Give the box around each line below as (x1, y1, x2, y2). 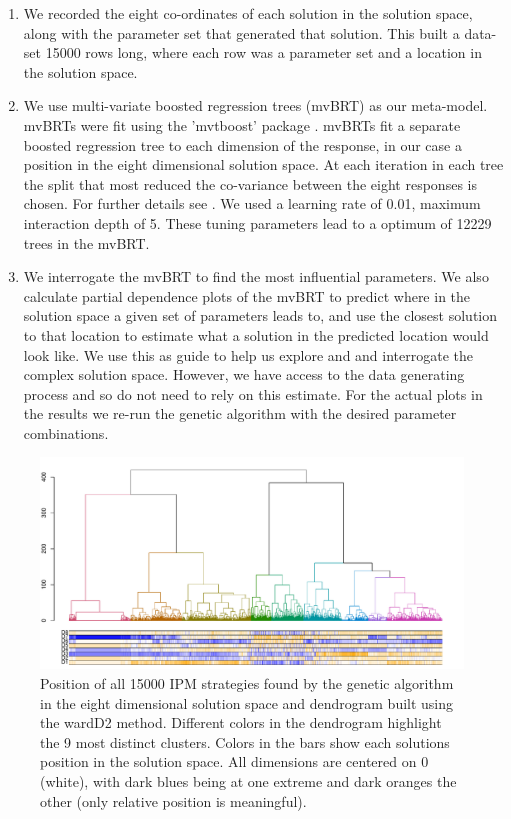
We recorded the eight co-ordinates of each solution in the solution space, (23, 3, 473, 23)
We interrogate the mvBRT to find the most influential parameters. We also (23, 266, 489, 287)
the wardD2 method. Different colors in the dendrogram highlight (40, 712, 442, 733)
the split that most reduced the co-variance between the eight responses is (23, 173, 477, 194)
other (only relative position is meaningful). (40, 790, 307, 811)
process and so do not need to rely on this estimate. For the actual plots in (23, 383, 483, 404)
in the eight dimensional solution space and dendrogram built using (40, 692, 454, 713)
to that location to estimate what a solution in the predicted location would (23, 324, 489, 345)
